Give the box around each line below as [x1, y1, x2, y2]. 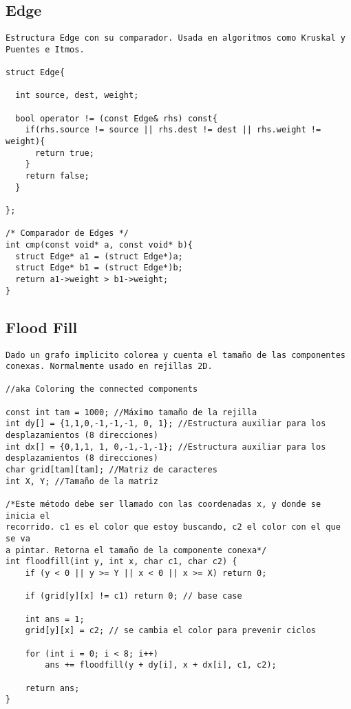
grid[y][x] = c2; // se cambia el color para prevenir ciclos [25, 626, 317, 636]
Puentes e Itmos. [6, 44, 85, 54]
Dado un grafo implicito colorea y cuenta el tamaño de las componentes [6, 350, 345, 360]
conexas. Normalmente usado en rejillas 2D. [6, 361, 213, 372]
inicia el [6, 510, 50, 521]
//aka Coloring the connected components [6, 384, 198, 395]
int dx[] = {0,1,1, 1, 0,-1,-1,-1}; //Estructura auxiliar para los [6, 441, 326, 452]
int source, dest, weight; [15, 90, 139, 101]
